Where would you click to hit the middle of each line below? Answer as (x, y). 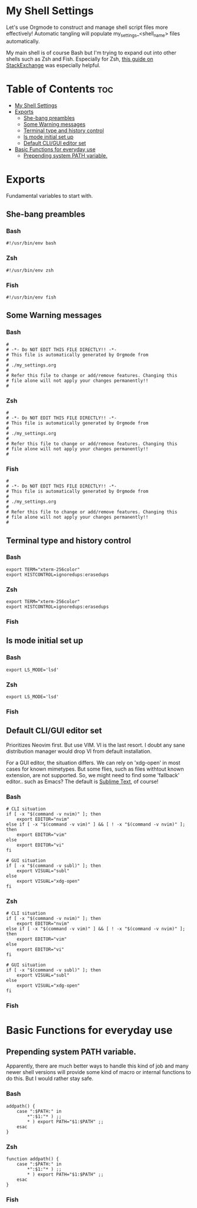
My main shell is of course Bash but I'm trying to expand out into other (91, 53)
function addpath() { (33, 1159)
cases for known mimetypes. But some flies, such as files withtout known (95, 769)
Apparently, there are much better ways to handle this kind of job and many (98, 1066)
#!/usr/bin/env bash (31, 243)
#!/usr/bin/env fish (31, 297)
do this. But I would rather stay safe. (50, 1079)
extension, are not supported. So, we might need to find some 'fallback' (93, 775)
